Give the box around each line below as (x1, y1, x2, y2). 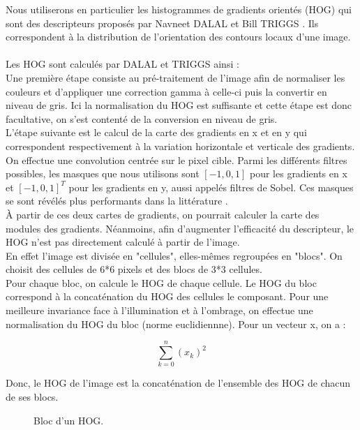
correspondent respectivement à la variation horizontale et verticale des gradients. (6, 138, 355, 153)
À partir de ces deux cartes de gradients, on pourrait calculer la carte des (6, 207, 320, 221)
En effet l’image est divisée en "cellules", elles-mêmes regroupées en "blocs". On (6, 248, 343, 262)
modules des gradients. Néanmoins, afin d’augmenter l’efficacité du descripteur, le (6, 221, 354, 235)
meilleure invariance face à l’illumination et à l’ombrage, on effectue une (6, 303, 313, 318)
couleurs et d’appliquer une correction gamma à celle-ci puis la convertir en (6, 84, 327, 98)
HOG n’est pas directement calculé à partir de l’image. (6, 235, 240, 249)
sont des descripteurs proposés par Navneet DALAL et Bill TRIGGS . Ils (6, 15, 319, 30)
